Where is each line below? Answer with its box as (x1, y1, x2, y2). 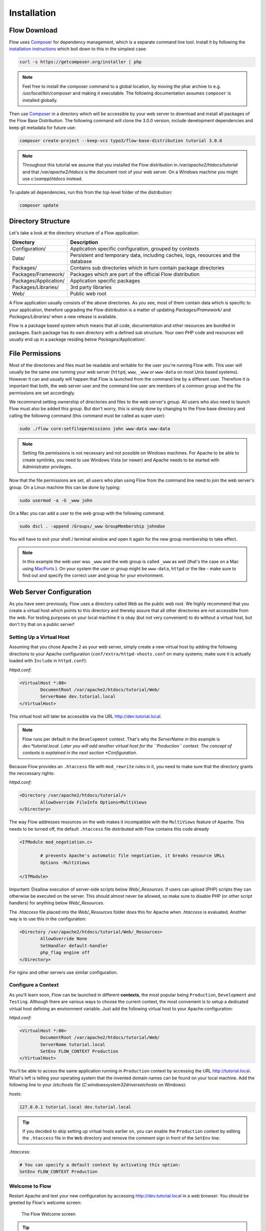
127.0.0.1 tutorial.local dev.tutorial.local (19, 1104, 132, 1110)
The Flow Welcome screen (21, 1211, 76, 1217)
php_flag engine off (40, 950, 90, 955)
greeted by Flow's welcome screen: (9, 1199, 82, 1206)
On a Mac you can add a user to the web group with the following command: (9, 510, 165, 516)
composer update (19, 202, 59, 208)
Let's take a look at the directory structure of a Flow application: (9, 229, 139, 236)
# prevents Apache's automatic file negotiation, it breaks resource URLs (40, 853, 225, 859)
